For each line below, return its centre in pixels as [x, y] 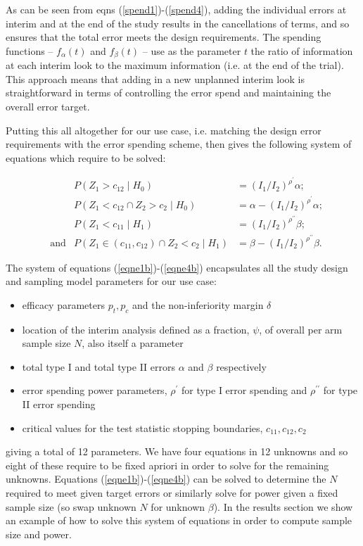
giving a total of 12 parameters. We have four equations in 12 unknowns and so [177, 451]
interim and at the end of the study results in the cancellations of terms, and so [178, 23]
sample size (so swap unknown [71, 506]
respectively [241, 366]
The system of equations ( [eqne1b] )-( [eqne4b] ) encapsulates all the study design [177, 267]
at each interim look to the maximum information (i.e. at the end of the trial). [175, 65]
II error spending [59, 404]
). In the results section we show [283, 506]
